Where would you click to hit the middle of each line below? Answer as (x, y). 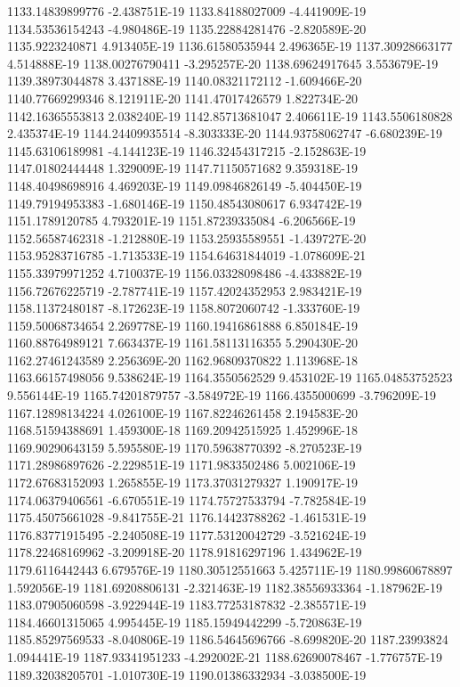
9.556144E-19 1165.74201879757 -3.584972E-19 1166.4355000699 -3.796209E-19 (222, 395)
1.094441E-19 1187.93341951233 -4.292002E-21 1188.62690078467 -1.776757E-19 (225, 656)
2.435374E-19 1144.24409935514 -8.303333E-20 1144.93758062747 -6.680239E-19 (225, 133)
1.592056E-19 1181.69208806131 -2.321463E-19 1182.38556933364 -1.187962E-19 (225, 587)
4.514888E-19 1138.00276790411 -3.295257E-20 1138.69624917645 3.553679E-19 (223, 63)
